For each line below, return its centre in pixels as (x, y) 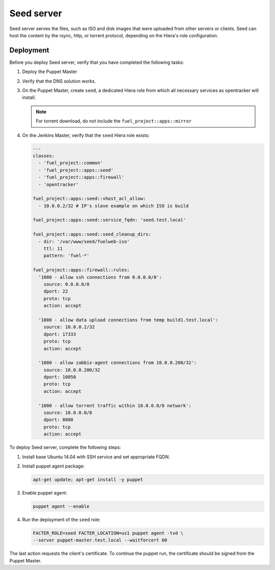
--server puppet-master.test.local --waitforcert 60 (100, 540)
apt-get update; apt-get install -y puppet (88, 480)
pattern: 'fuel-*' (66, 256)
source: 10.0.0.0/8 (68, 413)
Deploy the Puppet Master (50, 72)
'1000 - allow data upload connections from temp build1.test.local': (128, 320)
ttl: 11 (53, 249)
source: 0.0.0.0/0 (66, 284)
